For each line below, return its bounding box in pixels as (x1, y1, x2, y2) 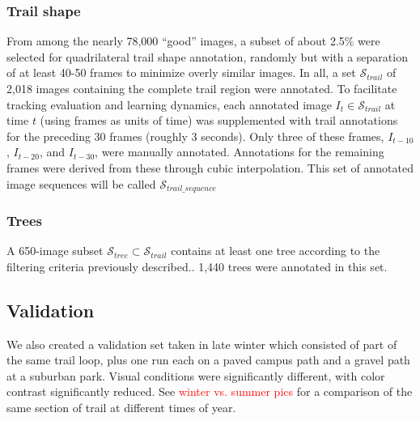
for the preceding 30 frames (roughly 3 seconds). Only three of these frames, (6, 127, 384, 144)
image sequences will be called (6, 175, 156, 192)
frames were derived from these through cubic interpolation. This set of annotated (6, 159, 414, 176)
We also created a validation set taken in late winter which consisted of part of (6, 335, 397, 352)
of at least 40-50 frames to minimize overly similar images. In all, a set (6, 64, 356, 81)
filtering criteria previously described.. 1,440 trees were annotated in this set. (6, 257, 388, 274)
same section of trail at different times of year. (6, 399, 236, 415)
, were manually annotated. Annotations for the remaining (95, 143, 384, 160)
